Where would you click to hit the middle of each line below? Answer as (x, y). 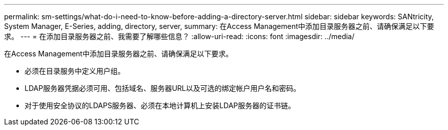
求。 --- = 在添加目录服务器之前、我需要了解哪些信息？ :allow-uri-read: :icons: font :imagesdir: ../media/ (180, 36)
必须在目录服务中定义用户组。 (75, 71)
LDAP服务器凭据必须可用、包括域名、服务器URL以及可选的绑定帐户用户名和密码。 (163, 88)
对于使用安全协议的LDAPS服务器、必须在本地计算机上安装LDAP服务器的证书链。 (160, 105)
